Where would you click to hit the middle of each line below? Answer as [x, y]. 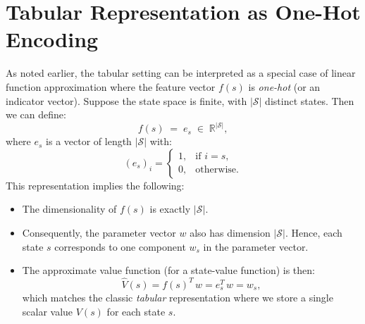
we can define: [36, 114]
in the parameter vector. [256, 246]
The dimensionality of [69, 209]
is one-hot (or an [284, 86]
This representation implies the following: [95, 185]
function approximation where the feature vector [111, 86]
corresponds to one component [120, 246]
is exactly [170, 209]
